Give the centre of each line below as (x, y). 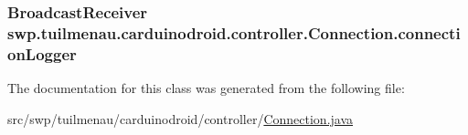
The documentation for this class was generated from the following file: (206, 88)
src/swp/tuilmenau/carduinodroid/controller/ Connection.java (181, 118)
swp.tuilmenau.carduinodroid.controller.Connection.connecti (234, 32)
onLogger (42, 53)
